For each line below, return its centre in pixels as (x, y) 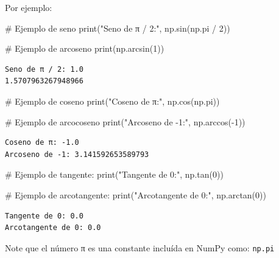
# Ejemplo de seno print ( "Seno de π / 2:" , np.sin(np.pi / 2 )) (118, 28)
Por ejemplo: (29, 7)
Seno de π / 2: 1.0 (44, 69)
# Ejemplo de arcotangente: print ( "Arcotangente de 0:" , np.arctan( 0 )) (136, 194)
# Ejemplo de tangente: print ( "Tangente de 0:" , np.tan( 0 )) (114, 174)
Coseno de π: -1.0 (42, 143)
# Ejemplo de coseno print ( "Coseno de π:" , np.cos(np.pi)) (112, 101)
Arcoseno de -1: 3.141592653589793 (77, 154)
